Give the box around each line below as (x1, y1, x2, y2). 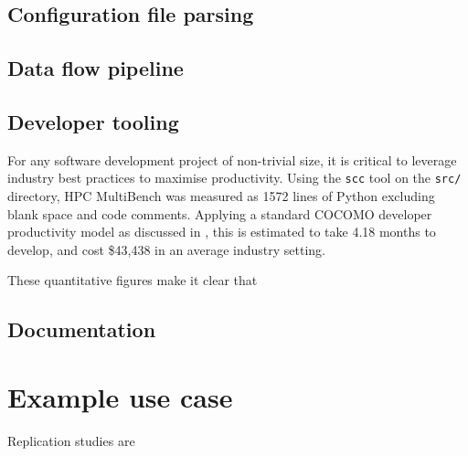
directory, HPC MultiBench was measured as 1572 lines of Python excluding (7, 186, 435, 206)
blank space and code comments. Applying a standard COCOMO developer (7, 204, 432, 223)
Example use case (7, 377, 233, 415)
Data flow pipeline (7, 54, 184, 82)
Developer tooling (7, 107, 179, 135)
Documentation (7, 315, 156, 344)
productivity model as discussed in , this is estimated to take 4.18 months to (7, 222, 436, 241)
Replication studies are (7, 430, 135, 450)
